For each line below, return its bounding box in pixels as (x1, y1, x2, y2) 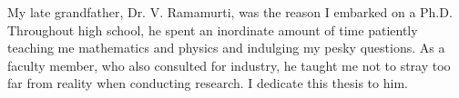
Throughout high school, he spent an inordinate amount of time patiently (7, 20, 418, 39)
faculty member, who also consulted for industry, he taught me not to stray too (7, 55, 451, 74)
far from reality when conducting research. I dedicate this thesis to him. (7, 73, 408, 93)
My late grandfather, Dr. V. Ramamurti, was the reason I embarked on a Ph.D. (7, 3, 453, 21)
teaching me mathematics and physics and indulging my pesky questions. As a (7, 38, 445, 57)
